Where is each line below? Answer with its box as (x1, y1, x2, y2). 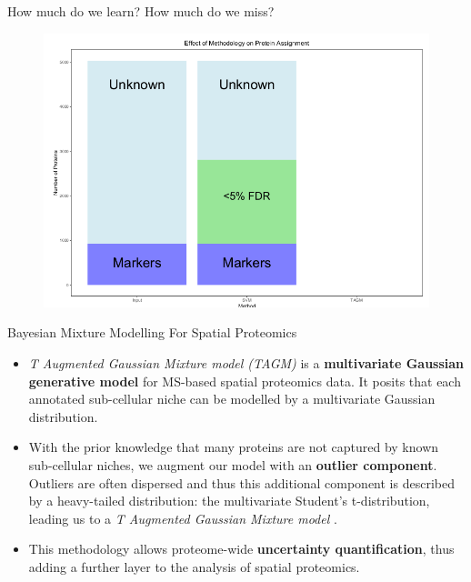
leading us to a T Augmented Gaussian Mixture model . (28, 508, 337, 527)
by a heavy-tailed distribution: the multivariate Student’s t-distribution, (28, 491, 430, 510)
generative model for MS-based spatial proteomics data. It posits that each (28, 371, 461, 390)
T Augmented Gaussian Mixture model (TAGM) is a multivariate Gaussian (28, 354, 465, 373)
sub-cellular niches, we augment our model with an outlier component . (28, 456, 437, 474)
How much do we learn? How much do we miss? (7, 2, 275, 20)
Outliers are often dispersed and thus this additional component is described (28, 473, 455, 492)
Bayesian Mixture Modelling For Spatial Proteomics (7, 323, 297, 342)
